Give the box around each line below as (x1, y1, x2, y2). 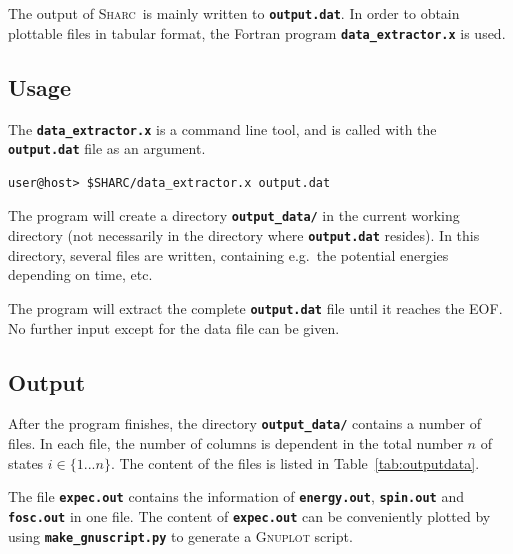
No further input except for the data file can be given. (8, 317, 340, 338)
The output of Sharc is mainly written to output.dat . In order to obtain (8, 3, 460, 23)
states (8, 452, 44, 473)
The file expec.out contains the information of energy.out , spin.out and (8, 486, 464, 507)
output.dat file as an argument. (8, 138, 206, 159)
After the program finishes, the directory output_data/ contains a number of (8, 413, 481, 434)
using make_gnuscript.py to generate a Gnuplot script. (8, 525, 353, 546)
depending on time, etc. (8, 264, 153, 285)
